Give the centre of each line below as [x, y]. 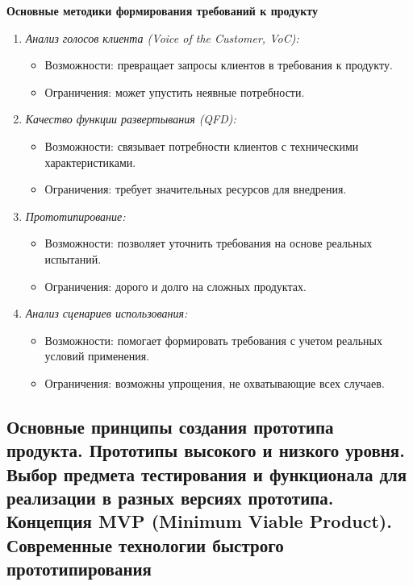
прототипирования [79, 569]
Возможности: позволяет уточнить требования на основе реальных [209, 243]
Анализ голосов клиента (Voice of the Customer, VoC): [162, 37]
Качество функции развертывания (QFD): [131, 119]
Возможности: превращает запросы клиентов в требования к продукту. [219, 65]
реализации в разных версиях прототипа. [170, 498]
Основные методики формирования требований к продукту [162, 10]
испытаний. [73, 258]
